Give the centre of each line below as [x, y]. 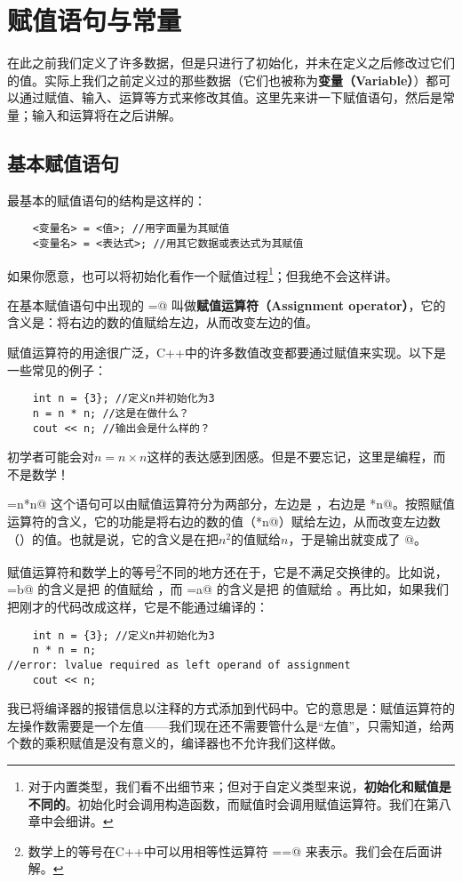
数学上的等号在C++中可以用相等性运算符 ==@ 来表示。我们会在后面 [229, 850]
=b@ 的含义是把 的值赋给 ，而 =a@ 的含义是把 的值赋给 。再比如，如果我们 [228, 589]
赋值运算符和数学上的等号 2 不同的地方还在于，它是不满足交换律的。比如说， [227, 570]
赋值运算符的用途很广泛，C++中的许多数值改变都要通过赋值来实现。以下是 [227, 353]
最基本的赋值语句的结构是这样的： [107, 200]
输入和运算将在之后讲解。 [106, 114]
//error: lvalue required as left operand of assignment [179, 665]
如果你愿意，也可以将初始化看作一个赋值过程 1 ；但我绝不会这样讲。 [203, 274]
